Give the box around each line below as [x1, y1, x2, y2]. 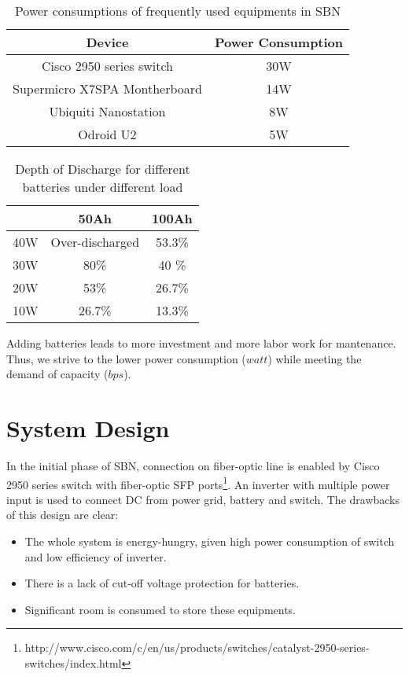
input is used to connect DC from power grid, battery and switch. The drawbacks [6, 491, 400, 507]
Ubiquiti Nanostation [49, 102, 166, 120]
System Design [6, 411, 170, 443]
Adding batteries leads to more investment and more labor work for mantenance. [6, 335, 396, 351]
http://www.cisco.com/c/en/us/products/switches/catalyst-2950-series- [24, 639, 370, 656]
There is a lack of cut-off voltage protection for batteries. [24, 575, 300, 591]
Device [86, 33, 129, 51]
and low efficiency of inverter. [24, 548, 167, 565]
